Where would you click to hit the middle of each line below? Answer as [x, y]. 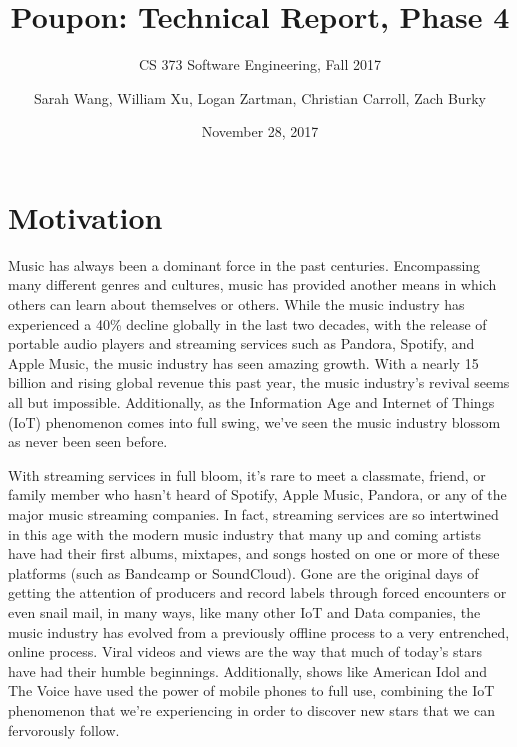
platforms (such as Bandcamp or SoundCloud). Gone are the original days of [243, 572]
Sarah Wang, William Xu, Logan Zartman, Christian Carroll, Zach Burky [260, 97]
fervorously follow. [64, 729]
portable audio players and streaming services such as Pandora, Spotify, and [241, 343]
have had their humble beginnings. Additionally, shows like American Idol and [248, 670]
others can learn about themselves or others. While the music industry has [236, 304]
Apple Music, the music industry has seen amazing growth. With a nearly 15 [243, 362]
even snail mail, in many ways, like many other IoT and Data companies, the [244, 611]
